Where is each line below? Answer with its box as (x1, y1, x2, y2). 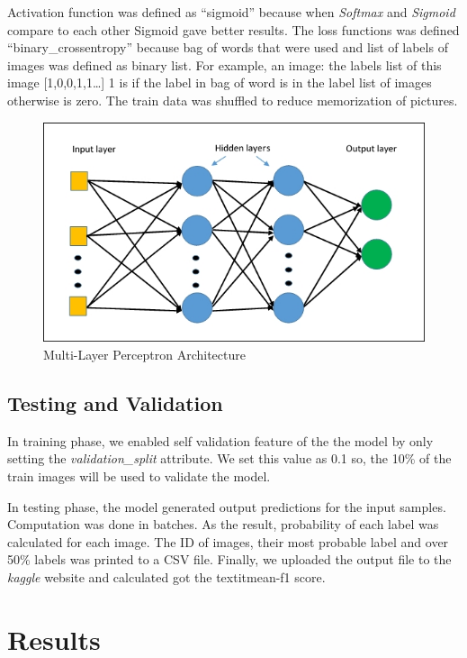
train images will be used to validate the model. (7, 467, 271, 486)
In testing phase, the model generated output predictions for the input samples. (7, 497, 446, 516)
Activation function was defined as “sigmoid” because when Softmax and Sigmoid (7, 3, 455, 21)
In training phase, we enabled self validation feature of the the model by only (7, 431, 434, 450)
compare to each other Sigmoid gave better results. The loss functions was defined (7, 20, 460, 39)
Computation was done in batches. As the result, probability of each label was (7, 515, 439, 534)
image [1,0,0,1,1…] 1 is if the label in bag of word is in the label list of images (7, 73, 432, 92)
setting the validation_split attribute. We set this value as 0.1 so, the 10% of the (7, 449, 452, 468)
